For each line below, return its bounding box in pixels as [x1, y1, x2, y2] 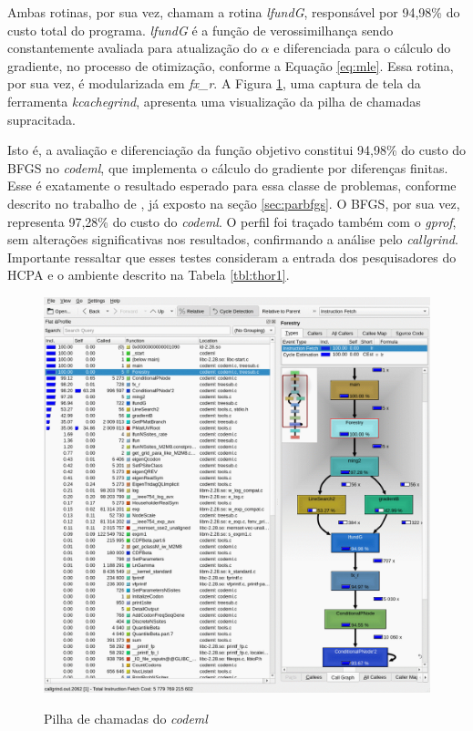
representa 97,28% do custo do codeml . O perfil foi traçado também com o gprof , [7, 211, 457, 231]
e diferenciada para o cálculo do [273, 38, 451, 57]
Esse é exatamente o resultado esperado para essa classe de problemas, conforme [7, 176, 457, 195]
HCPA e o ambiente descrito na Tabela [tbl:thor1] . [7, 265, 290, 284]
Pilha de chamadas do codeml [44, 708, 208, 727]
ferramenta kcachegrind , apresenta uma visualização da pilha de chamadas [7, 91, 421, 110]
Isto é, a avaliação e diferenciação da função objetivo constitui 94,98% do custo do [7, 140, 467, 160]
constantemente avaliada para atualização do [7, 38, 257, 57]
